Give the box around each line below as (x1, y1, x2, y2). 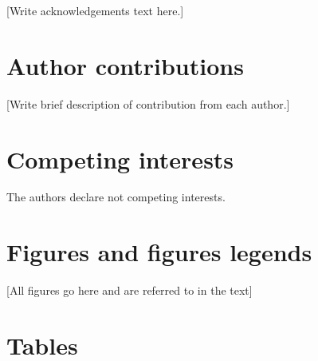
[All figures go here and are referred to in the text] (6, 282, 253, 299)
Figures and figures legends (6, 236, 312, 268)
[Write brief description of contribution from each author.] (6, 95, 290, 112)
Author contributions (6, 49, 244, 81)
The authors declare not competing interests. (6, 188, 226, 205)
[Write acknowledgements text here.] (6, 2, 184, 18)
